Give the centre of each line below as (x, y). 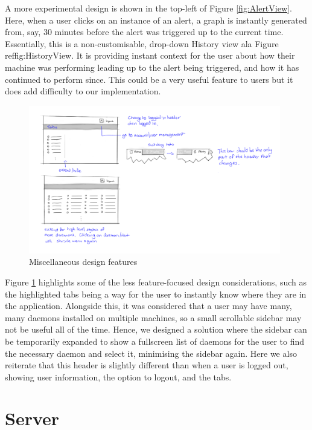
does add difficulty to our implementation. (83, 91)
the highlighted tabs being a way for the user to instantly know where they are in (156, 294)
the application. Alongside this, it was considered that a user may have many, (148, 306)
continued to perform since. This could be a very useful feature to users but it (149, 79)
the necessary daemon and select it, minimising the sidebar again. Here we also (151, 353)
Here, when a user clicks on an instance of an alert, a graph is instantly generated (156, 20)
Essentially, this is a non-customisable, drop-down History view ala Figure (142, 43)
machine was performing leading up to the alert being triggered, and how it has (152, 67)
